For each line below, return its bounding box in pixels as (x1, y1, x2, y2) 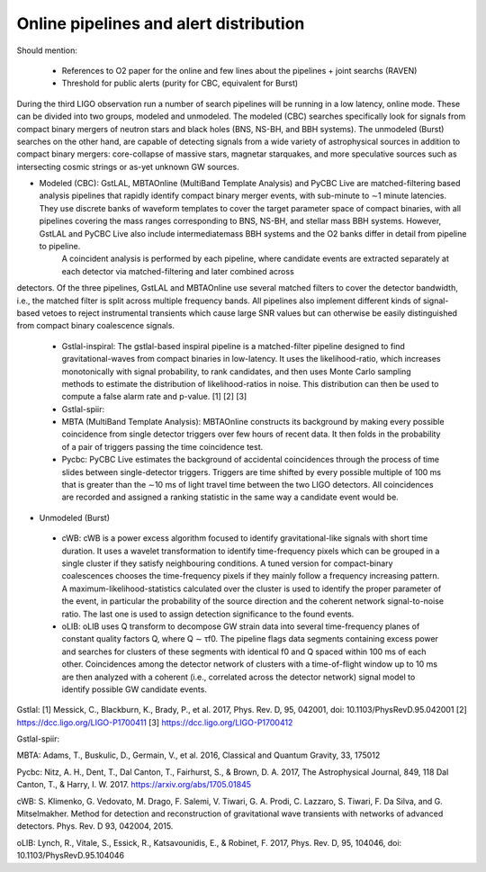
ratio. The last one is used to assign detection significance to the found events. (61, 608, 355, 619)
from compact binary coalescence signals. (16, 320, 175, 331)
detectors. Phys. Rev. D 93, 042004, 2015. (16, 821, 174, 832)
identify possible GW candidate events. (61, 684, 207, 695)
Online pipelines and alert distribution (16, 13, 305, 33)
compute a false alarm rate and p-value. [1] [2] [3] (61, 391, 247, 402)
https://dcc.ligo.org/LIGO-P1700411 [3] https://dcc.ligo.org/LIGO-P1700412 (16, 716, 293, 728)
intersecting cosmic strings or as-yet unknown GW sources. (16, 161, 239, 172)
